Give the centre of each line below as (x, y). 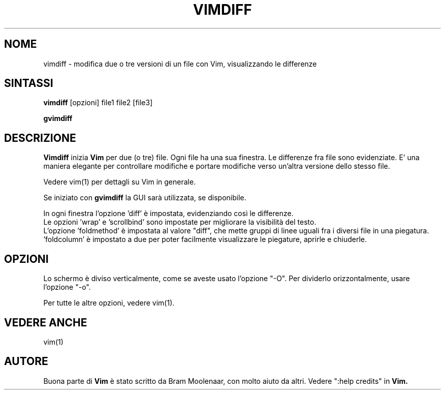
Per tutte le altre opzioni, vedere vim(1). (109, 303)
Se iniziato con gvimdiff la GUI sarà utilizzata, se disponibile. (145, 198)
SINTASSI (29, 83)
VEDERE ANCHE (46, 322)
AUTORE (26, 361)
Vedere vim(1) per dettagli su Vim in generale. (120, 182)
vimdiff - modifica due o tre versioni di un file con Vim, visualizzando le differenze (180, 64)
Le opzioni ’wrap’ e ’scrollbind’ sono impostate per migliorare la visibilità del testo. (180, 222)
